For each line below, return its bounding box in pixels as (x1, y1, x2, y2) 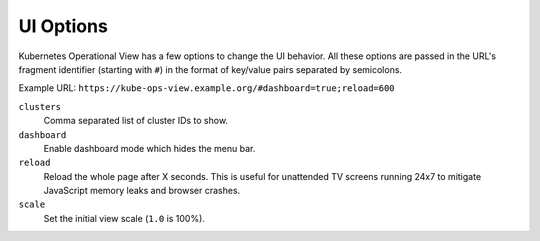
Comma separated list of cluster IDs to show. (43, 115, 229, 127)
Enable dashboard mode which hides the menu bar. (43, 142, 256, 154)
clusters (18, 101, 62, 112)
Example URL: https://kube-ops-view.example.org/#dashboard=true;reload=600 (18, 82, 395, 94)
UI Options (18, 15, 109, 37)
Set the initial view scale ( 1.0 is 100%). (43, 212, 205, 224)
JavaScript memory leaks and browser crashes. (43, 185, 241, 197)
